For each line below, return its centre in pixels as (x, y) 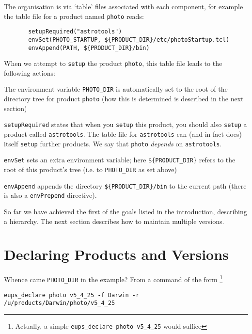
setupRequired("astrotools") (75, 32)
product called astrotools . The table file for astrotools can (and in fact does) (123, 134)
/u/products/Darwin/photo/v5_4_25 (60, 303)
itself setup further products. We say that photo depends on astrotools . (113, 143)
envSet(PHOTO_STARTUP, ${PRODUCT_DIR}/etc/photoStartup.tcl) (129, 40)
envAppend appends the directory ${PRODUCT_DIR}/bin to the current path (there (125, 185)
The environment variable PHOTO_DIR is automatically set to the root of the (116, 89)
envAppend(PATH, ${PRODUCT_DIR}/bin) (89, 48)
